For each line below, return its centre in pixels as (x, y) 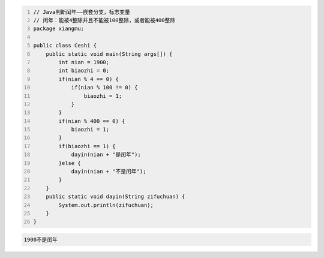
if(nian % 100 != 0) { (104, 88)
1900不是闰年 (41, 239)
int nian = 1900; (84, 62)
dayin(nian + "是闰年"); (106, 155)
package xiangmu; (58, 29)
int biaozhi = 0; (84, 71)
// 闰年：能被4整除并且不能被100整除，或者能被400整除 (104, 20)
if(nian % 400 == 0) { (92, 121)
